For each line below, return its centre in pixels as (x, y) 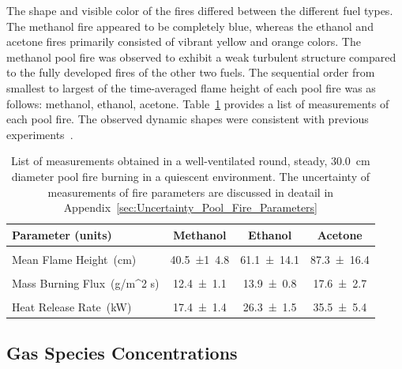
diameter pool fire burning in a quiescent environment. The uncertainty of (190, 176)
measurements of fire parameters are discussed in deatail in (191, 192)
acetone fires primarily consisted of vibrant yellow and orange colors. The (184, 41)
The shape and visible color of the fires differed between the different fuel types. (200, 10)
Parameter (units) (62, 234)
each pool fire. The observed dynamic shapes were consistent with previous (188, 119)
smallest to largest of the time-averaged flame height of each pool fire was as (191, 87)
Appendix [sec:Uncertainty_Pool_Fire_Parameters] (190, 207)
